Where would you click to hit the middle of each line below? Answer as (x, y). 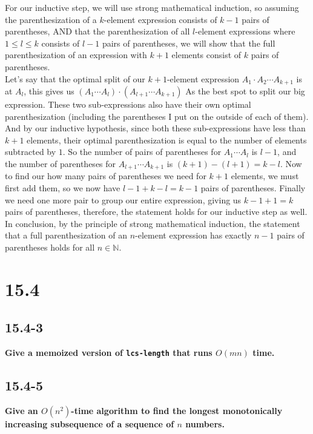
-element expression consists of (160, 19)
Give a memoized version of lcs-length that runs (109, 353)
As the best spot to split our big (245, 91)
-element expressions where (245, 31)
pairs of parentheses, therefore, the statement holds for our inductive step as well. (156, 212)
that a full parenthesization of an (66, 235)
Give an (21, 411)
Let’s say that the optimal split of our (75, 78)
